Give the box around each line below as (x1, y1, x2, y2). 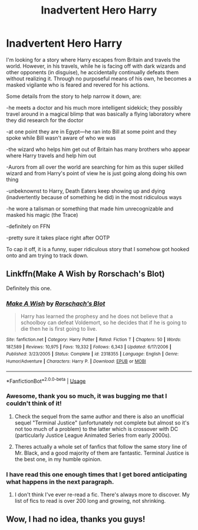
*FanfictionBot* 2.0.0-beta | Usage (6, 376, 86, 384)
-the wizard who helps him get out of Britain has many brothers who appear (6, 146, 190, 153)
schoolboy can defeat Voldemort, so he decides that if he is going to (20, 319, 187, 326)
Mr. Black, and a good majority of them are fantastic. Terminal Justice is (14, 449, 190, 456)
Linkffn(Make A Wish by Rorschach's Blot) (6, 269, 165, 279)
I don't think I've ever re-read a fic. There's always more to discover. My (14, 491, 190, 498)
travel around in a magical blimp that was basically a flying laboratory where (6, 110, 191, 117)
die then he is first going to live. (20, 325, 97, 333)
